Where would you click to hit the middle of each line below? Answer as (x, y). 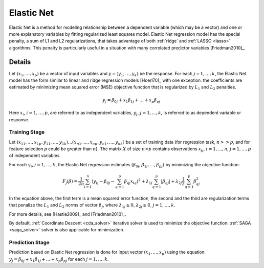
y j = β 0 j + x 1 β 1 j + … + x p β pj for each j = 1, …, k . (59, 259)
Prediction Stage (29, 243)
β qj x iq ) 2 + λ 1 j (138, 181)
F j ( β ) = (70, 182)
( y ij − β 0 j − (103, 182)
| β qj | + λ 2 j (172, 182)
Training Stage (27, 132)
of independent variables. (35, 156)
